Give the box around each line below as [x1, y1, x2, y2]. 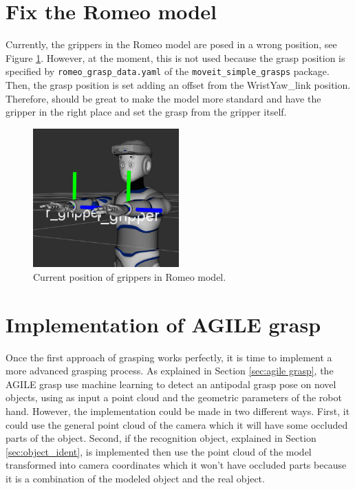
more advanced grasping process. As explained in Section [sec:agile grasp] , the [6, 363, 334, 378]
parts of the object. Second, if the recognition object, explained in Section [6, 431, 316, 445]
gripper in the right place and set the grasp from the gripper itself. [6, 105, 287, 119]
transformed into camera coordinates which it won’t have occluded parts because [6, 458, 347, 472]
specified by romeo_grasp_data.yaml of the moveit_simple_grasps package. [6, 64, 330, 78]
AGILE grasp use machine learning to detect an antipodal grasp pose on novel [6, 376, 336, 391]
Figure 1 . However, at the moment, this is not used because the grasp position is [6, 50, 345, 65]
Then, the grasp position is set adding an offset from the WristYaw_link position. [6, 77, 351, 92]
